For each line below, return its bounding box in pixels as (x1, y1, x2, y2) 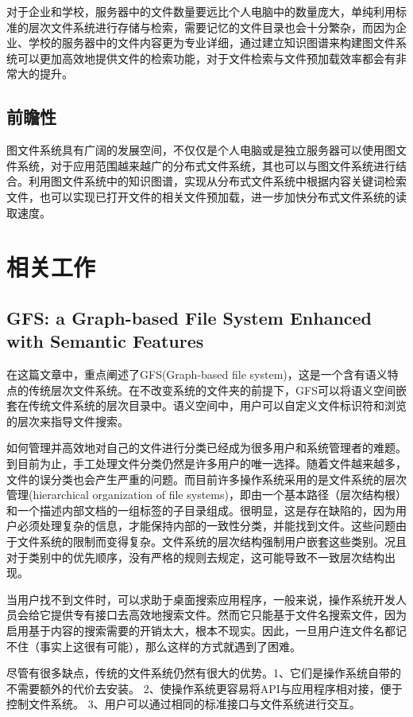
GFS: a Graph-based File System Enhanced (6, 305, 372, 329)
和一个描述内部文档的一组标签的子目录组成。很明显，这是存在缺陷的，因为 (6, 501, 396, 518)
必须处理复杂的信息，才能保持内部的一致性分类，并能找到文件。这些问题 (17, 517, 396, 534)
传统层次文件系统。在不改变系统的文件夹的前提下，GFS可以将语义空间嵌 (28, 381, 407, 398)
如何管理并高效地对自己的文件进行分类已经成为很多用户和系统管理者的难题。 (6, 439, 407, 456)
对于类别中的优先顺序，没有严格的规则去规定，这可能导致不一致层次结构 (6, 548, 384, 565)
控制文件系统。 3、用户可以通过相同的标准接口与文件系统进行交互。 (6, 696, 361, 712)
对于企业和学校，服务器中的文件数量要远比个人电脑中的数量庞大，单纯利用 (6, 3, 396, 19)
